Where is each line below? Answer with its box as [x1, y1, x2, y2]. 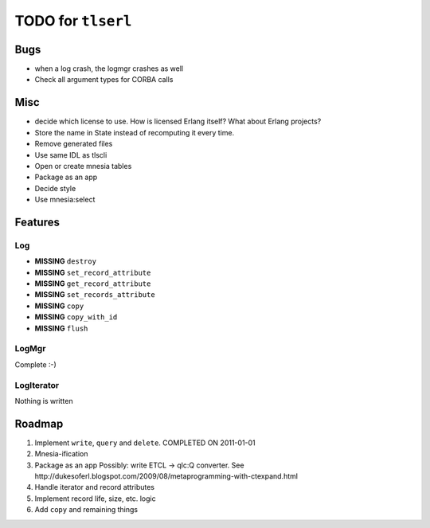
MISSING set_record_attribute [34, 268, 151, 277]
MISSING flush [34, 323, 88, 333]
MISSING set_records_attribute [34, 290, 155, 299]
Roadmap [14, 417, 64, 430]
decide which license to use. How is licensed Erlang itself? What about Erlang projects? [34, 116, 322, 127]
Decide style [34, 183, 76, 193]
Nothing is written [14, 396, 73, 405]
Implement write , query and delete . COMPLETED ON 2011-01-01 [34, 438, 256, 448]
